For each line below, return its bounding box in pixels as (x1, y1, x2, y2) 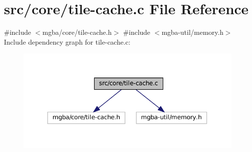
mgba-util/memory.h (161, 27, 224, 37)
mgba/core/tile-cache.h (42, 27, 112, 37)
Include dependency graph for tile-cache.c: (4, 36, 130, 47)
